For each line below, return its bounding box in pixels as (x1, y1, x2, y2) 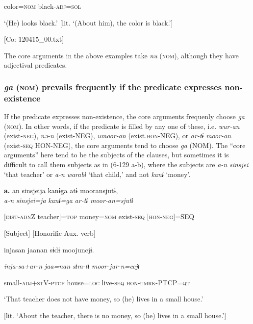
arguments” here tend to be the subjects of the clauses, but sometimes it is (4, 150, 229, 160)
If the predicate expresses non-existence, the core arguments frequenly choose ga (4, 111, 245, 122)
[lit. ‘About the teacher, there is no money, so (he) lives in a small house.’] (4, 310, 227, 321)
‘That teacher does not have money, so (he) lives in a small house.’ (4, 294, 203, 304)
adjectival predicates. (4, 60, 67, 70)
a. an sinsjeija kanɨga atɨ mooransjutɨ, (4, 185, 118, 196)
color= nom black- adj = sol (4, 1, 81, 11)
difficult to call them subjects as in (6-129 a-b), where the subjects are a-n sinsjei (4, 159, 249, 170)
